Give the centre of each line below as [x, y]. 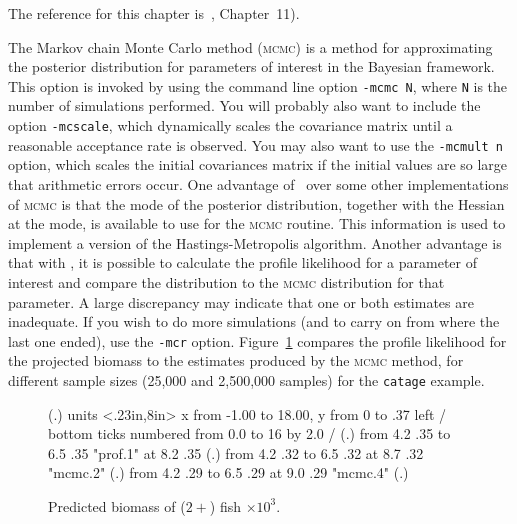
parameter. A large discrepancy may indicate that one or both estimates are [241, 301]
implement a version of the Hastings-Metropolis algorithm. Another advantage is [255, 242]
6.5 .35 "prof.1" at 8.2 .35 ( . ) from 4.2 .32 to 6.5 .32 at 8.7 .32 [236, 452]
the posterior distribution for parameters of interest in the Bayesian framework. [251, 66]
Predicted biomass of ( [117, 505]
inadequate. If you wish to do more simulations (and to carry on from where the [254, 321]
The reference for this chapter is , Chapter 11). [154, 13]
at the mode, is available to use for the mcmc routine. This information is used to [257, 223]
